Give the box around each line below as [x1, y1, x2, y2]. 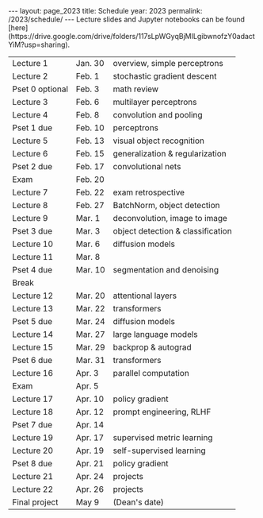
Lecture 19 [12, 432, 54, 443]
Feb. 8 [75, 110, 100, 120]
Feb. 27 [75, 200, 105, 211]
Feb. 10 [75, 122, 105, 133]
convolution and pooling [112, 110, 203, 120]
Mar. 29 [75, 342, 105, 353]
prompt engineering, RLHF [112, 407, 212, 417]
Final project [12, 497, 59, 508]
